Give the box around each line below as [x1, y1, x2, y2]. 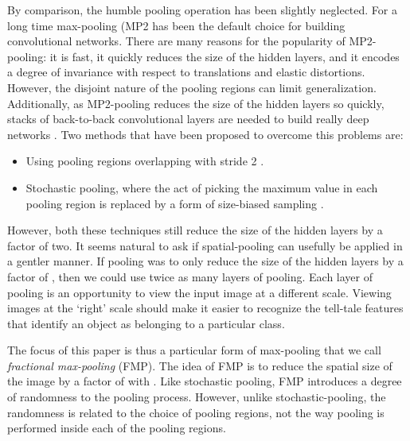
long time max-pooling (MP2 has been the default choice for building [7, 17, 346, 33]
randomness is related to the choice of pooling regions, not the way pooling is [7, 404, 385, 420]
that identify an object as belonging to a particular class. [7, 315, 285, 331]
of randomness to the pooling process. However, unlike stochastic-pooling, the [7, 389, 386, 405]
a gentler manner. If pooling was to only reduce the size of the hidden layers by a [7, 253, 404, 269]
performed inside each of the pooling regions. [7, 420, 226, 436]
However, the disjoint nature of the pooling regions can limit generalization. [7, 79, 377, 95]
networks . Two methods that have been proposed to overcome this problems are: [7, 126, 404, 142]
